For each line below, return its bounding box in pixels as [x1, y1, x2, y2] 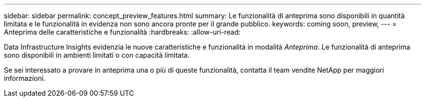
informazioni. [4, 74, 46, 82]
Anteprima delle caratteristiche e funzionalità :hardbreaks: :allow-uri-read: [4, 28, 241, 36]
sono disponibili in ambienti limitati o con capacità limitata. [4, 51, 190, 59]
